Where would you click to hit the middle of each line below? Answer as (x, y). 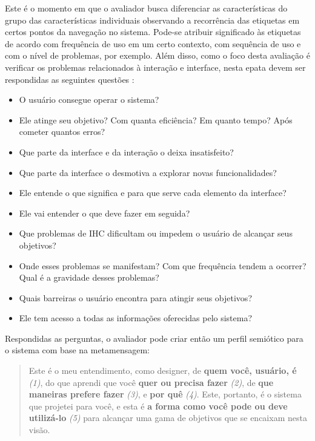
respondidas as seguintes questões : (70, 79)
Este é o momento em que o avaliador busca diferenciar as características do (146, 8)
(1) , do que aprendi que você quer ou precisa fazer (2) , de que (151, 382)
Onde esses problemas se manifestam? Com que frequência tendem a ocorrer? (163, 265)
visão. (39, 430)
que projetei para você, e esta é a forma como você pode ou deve (158, 406)
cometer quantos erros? (62, 132)
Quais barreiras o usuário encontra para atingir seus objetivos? (135, 297)
